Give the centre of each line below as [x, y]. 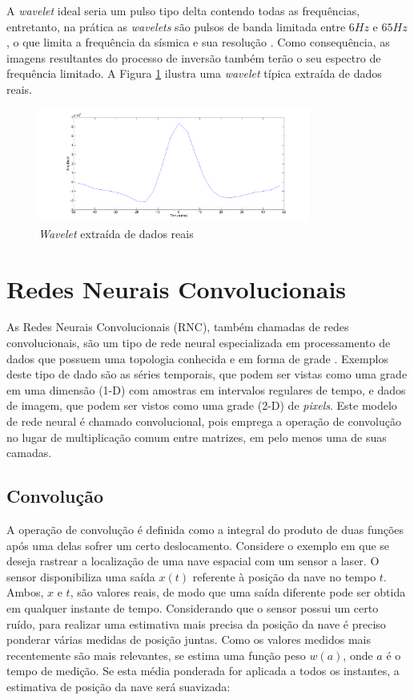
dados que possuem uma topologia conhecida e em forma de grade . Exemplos [197, 358]
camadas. [29, 453]
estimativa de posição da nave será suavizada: [119, 686]
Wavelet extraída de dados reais [116, 233]
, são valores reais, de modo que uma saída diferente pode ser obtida [238, 592]
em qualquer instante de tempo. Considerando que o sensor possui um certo [193, 607]
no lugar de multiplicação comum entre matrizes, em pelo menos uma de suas [197, 437]
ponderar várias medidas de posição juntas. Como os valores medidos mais [189, 639]
